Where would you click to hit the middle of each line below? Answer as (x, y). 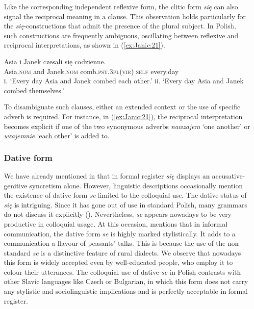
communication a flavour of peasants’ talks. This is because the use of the (115, 243)
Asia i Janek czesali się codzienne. (55, 61)
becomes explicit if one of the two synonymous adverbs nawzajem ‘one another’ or (127, 126)
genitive (16, 185)
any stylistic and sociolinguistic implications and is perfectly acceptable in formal (126, 291)
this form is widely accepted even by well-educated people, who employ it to (118, 262)
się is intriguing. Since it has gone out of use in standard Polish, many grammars (126, 204)
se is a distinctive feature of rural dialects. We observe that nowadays (137, 252)
